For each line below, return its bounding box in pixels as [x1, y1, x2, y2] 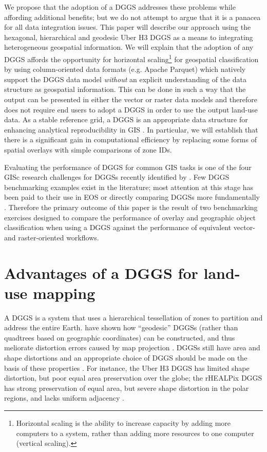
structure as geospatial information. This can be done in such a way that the [4, 84, 246, 95]
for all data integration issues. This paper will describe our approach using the [4, 22, 251, 32]
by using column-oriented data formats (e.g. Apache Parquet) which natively [4, 64, 246, 74]
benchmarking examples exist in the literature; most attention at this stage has [4, 181, 254, 192]
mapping [33, 282, 96, 303]
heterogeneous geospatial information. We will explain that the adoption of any [4, 42, 254, 52]
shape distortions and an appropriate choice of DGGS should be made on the [4, 352, 247, 363]
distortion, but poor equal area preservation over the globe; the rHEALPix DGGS [4, 372, 262, 383]
